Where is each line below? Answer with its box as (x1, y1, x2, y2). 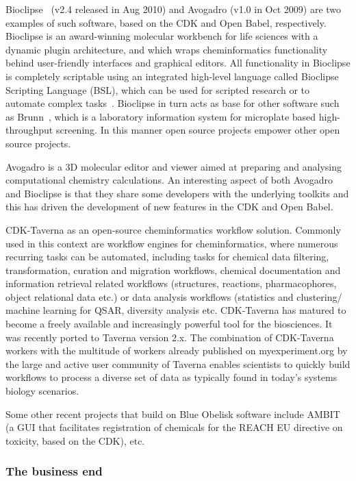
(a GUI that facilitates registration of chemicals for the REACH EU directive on (5, 420, 343, 434)
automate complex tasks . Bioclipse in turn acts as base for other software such (5, 96, 340, 110)
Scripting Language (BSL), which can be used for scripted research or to (5, 82, 309, 97)
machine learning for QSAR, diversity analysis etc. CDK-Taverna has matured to (5, 303, 346, 317)
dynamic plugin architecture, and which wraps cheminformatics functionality (5, 42, 328, 56)
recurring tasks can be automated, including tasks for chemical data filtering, (5, 249, 329, 264)
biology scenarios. (5, 384, 79, 398)
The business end (5, 463, 103, 480)
